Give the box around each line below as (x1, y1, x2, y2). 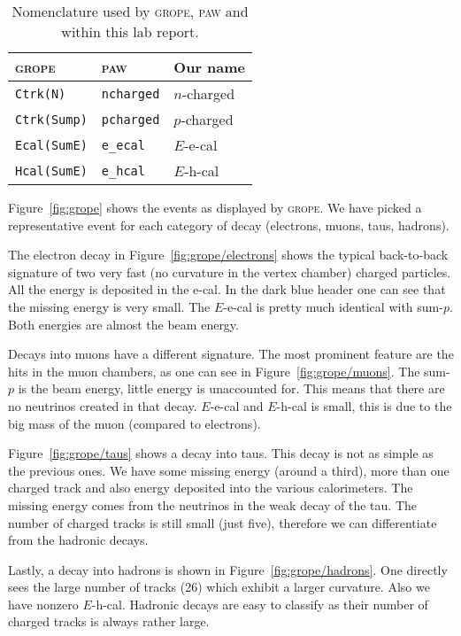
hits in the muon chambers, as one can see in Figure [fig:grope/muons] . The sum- (8, 361, 450, 380)
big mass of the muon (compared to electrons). (8, 414, 261, 432)
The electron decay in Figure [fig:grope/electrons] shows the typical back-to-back (8, 245, 449, 264)
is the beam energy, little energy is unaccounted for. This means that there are (18, 379, 445, 398)
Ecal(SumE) (15, 137, 88, 152)
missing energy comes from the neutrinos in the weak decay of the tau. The (8, 495, 417, 514)
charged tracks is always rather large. (8, 612, 210, 631)
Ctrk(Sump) (15, 112, 88, 127)
